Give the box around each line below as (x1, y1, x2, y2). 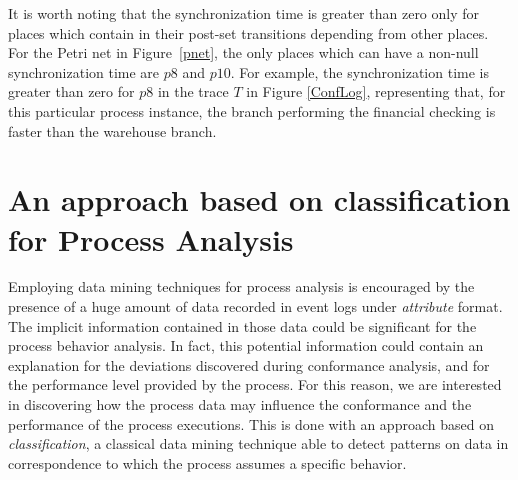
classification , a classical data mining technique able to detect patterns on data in (8, 433, 509, 454)
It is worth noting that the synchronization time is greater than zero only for (8, 3, 480, 23)
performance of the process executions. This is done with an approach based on (8, 413, 494, 434)
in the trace (157, 81, 229, 102)
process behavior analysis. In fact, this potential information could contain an (8, 335, 484, 356)
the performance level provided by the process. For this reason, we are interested (8, 374, 502, 395)
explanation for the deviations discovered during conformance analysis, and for (8, 354, 490, 375)
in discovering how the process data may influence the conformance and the (8, 394, 472, 415)
